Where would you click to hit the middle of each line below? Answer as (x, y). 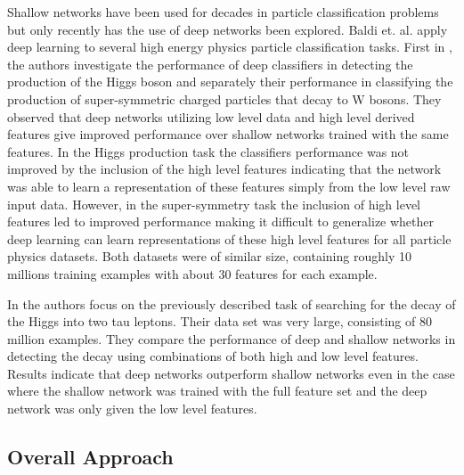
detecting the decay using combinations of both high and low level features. (213, 356)
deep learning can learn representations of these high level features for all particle (229, 238)
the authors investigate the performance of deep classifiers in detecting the (210, 64)
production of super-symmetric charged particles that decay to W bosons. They (224, 98)
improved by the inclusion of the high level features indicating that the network (224, 169)
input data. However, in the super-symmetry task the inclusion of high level (214, 204)
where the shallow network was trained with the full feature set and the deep (217, 391)
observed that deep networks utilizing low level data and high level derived (211, 116)
